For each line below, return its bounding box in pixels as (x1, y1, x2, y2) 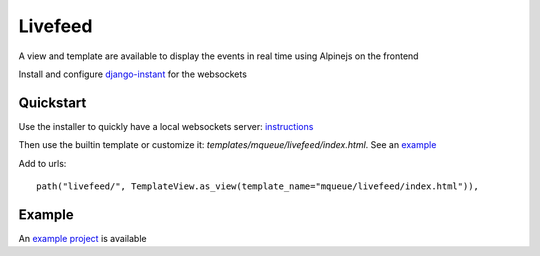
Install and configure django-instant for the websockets (18, 68, 247, 80)
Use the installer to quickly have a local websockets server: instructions (18, 120, 314, 132)
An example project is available (18, 232, 147, 244)
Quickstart (18, 94, 87, 111)
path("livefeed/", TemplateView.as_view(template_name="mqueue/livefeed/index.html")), (36, 181, 480, 192)
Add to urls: (18, 157, 67, 169)
